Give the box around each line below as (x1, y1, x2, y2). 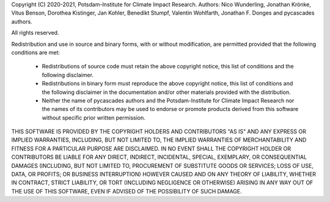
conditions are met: (11, 49, 61, 56)
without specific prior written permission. (42, 114, 146, 121)
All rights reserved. (11, 29, 59, 37)
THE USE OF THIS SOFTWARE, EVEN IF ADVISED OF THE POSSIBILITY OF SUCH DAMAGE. (11, 187, 243, 195)
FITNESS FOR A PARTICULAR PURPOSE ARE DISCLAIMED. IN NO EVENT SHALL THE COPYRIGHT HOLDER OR (11, 145, 291, 152)
